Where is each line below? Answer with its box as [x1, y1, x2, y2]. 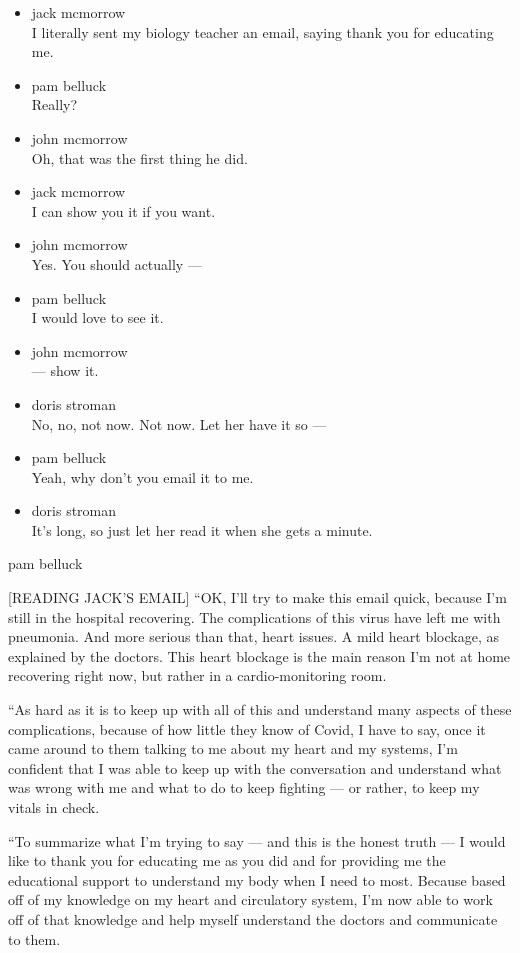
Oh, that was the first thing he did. [31, 147, 248, 168]
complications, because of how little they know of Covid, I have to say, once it [8, 718, 486, 739]
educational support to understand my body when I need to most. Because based [8, 869, 506, 890]
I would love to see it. [31, 307, 164, 328]
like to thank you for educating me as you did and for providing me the [8, 850, 446, 871]
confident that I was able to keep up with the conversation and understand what [8, 757, 502, 778]
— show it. [31, 360, 99, 381]
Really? [31, 94, 78, 115]
